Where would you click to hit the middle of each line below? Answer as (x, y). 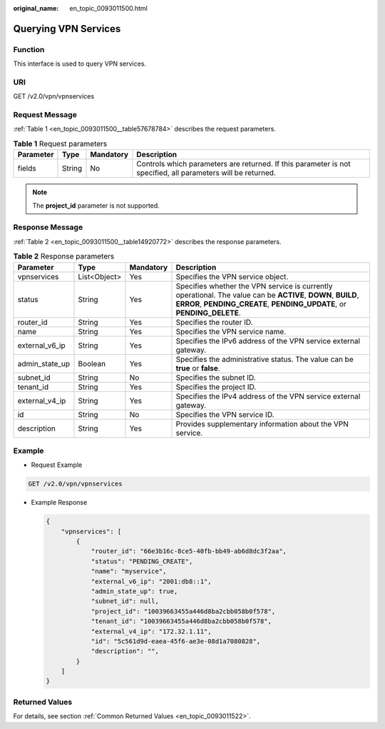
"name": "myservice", (129, 572)
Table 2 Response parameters (64, 256)
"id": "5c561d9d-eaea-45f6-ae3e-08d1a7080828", (176, 641)
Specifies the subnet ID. (216, 377)
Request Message (45, 115)
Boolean (92, 363)
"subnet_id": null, (125, 601)
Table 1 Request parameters (60, 144)
